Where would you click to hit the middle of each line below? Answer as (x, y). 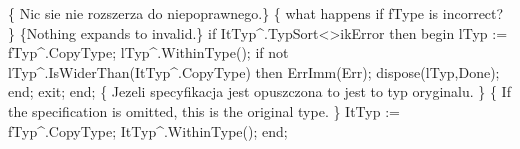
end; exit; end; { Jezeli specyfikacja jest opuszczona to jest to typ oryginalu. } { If (259, 91)
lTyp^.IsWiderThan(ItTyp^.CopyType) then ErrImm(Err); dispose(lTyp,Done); (254, 71)
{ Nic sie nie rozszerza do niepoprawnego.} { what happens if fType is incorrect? (256, 13)
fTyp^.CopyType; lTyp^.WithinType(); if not (148, 52)
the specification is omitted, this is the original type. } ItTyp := (204, 110)
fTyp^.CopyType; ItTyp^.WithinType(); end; (148, 130)
